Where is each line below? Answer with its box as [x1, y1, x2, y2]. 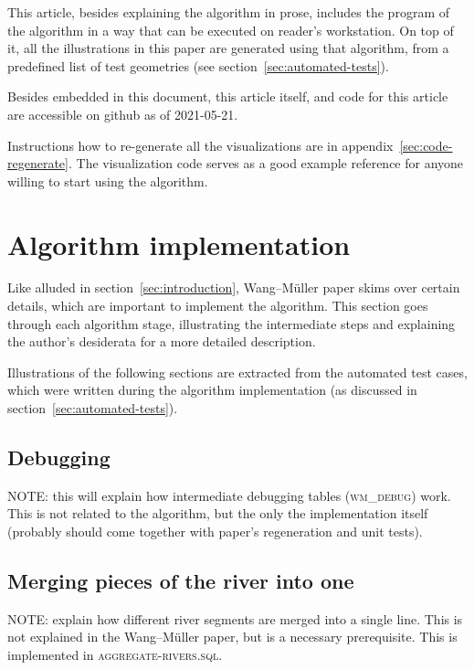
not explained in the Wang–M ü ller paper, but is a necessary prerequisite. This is [7, 627, 458, 646]
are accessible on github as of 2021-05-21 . [7, 104, 238, 123]
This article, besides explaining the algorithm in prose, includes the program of [7, 3, 449, 21]
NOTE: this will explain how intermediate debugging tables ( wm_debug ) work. [7, 485, 451, 505]
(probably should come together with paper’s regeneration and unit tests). [7, 522, 423, 541]
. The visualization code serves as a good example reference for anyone [68, 154, 464, 173]
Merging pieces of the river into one [7, 567, 354, 594]
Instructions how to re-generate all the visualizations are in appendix [7, 135, 394, 154]
